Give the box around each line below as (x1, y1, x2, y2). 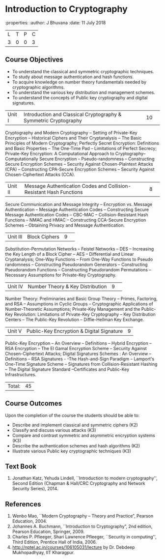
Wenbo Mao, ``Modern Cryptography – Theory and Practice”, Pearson (12, 513, 154, 519)
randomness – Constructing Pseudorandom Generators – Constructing (5, 262, 148, 267)
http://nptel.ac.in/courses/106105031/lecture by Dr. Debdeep (12, 544, 135, 550)
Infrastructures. (5, 371, 37, 377)
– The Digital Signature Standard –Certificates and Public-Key (5, 366, 130, 372)
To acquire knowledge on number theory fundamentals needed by (12, 79, 146, 85)
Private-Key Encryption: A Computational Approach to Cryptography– (5, 150, 146, 156)
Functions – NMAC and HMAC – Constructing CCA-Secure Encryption (5, 217, 146, 223)
